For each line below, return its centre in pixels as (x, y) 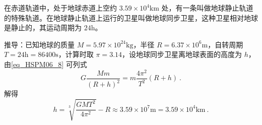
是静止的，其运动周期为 (43, 27)
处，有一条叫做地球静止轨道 (207, 8)
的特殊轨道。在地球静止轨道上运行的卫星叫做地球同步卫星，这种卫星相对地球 (131, 17)
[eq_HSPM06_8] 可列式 (49, 64)
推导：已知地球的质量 (39, 44)
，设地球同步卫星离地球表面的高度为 (182, 54)
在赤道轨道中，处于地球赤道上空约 (60, 8)
